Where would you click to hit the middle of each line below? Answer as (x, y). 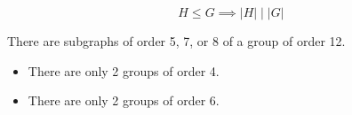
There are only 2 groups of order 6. (124, 100)
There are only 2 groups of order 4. (124, 70)
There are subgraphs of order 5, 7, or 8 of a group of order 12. (176, 41)
